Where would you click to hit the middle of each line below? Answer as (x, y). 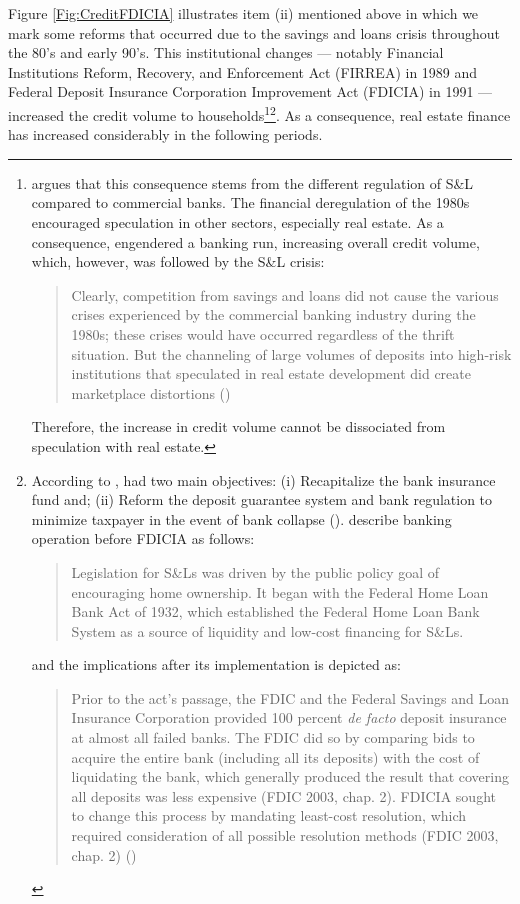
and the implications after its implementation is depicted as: (216, 664)
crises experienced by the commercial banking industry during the (273, 314)
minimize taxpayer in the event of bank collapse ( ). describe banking (241, 518)
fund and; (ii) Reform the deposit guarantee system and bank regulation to (262, 499)
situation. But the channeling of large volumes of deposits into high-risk (291, 353)
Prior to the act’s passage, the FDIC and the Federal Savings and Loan (290, 697)
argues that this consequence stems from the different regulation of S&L (252, 182)
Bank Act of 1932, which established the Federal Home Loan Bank (275, 611)
